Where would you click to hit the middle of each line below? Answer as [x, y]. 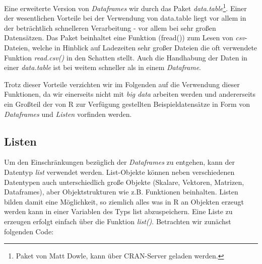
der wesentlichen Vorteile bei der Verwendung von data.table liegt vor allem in [125, 18]
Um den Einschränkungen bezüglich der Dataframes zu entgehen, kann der [119, 162]
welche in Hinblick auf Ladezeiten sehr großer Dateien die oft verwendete [145, 48]
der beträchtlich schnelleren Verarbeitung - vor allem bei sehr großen [110, 27]
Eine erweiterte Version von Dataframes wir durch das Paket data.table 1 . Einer [125, 7]
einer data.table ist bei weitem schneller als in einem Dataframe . [103, 67]
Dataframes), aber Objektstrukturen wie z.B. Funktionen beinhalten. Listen [121, 192]
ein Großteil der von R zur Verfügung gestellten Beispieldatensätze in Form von [127, 104]
